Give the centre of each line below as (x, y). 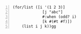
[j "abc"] (53, 12)
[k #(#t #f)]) (57, 21)
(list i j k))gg (39, 26)
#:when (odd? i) (60, 17)
